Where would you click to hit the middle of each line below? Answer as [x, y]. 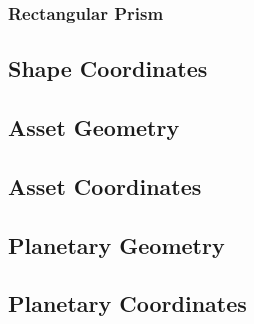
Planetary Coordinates [127, 303]
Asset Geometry [94, 127]
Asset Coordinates [105, 185]
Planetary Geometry [116, 244]
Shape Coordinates [108, 68]
